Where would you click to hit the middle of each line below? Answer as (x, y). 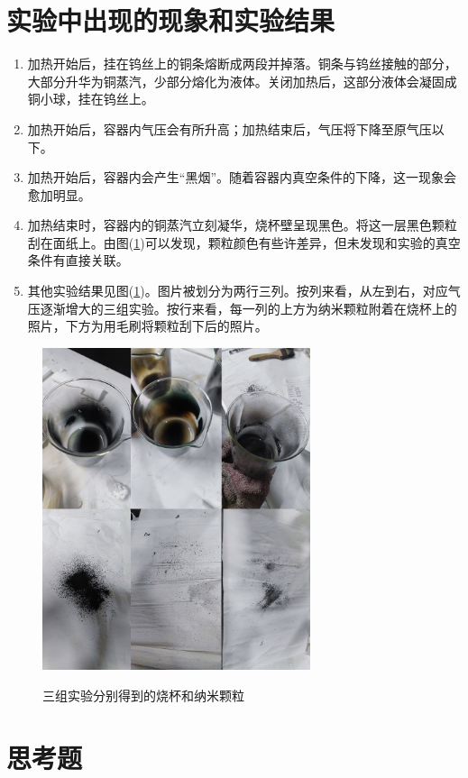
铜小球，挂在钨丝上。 (91, 99)
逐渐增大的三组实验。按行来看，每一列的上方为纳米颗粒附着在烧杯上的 (248, 308)
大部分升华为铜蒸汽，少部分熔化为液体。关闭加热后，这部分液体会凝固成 (242, 81)
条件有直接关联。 (78, 260)
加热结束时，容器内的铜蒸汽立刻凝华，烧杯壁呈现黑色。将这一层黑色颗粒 (242, 225)
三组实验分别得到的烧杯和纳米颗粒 (143, 695)
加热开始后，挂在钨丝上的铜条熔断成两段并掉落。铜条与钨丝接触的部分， (242, 64)
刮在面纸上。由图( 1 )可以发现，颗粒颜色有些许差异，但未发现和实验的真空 (244, 242)
